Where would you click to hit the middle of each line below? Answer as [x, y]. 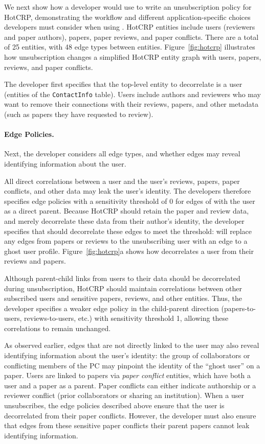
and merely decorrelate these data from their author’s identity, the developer [124, 220]
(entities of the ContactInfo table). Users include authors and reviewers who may [132, 94]
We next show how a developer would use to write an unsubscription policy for [128, 7]
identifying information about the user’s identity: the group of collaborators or [127, 355]
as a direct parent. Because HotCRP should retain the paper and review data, [127, 211]
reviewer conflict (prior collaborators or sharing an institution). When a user [124, 395]
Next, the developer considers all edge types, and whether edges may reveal [122, 154]
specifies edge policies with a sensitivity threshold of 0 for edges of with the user [130, 201]
